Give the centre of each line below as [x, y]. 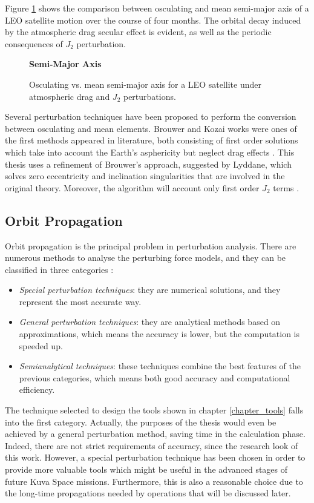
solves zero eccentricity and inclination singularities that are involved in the [145, 176]
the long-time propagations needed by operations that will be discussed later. [148, 493]
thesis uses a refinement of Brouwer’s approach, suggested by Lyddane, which [148, 164]
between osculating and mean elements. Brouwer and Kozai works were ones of [151, 128]
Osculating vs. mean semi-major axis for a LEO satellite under [145, 84]
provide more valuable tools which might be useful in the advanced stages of [146, 469]
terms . [286, 187]
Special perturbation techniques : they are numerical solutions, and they [150, 290]
